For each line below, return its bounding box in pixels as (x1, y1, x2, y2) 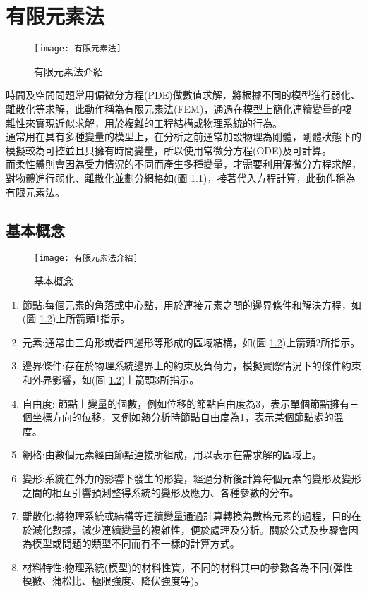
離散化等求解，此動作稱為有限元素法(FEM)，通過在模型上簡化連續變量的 (6, 101, 342, 116)
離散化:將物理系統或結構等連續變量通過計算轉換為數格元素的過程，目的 (22, 508, 351, 523)
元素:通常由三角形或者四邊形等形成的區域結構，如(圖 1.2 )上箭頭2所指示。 (22, 334, 361, 349)
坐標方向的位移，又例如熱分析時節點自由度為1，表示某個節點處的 (32, 410, 334, 424)
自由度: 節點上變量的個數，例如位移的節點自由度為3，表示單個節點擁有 (22, 396, 350, 410)
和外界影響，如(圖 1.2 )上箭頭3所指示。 (22, 372, 200, 386)
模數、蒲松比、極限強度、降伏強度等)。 (22, 573, 205, 588)
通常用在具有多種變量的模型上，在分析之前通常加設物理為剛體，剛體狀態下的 (6, 129, 361, 144)
